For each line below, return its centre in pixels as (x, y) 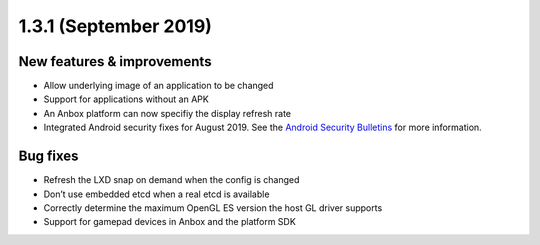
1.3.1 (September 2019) (115, 26)
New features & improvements (115, 61)
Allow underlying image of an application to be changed (158, 86)
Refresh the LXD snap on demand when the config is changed (171, 180)
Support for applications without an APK (126, 99)
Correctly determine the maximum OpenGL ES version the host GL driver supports (213, 207)
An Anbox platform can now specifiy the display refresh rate (167, 113)
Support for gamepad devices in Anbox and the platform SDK (170, 222)
